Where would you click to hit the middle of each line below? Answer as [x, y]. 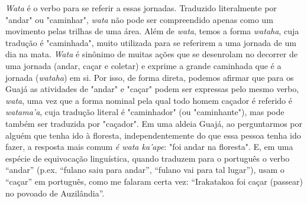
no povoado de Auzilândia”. [55, 193]
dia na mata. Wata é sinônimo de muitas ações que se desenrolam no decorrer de [151, 54]
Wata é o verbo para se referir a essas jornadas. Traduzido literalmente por [141, 8]
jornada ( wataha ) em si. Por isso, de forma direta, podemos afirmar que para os [150, 77]
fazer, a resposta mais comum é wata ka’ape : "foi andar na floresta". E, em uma [149, 147]
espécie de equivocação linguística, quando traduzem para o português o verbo [148, 158]
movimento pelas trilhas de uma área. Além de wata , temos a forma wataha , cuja [152, 31]
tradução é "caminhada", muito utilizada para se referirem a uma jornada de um [151, 42]
